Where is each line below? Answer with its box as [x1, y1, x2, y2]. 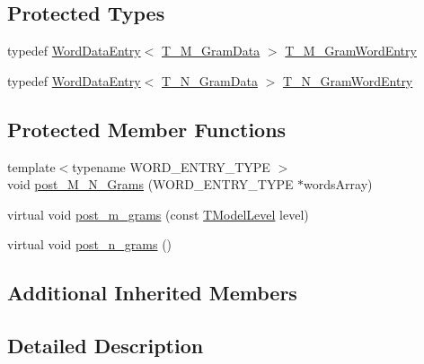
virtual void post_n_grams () [7, 235, 172, 254]
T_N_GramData [162, 71, 258, 90]
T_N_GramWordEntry [282, 71, 413, 90]
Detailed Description [7, 332, 204, 360]
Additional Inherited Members [7, 279, 297, 307]
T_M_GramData [162, 41, 261, 60]
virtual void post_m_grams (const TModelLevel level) [7, 204, 309, 223]
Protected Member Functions [7, 115, 287, 143]
